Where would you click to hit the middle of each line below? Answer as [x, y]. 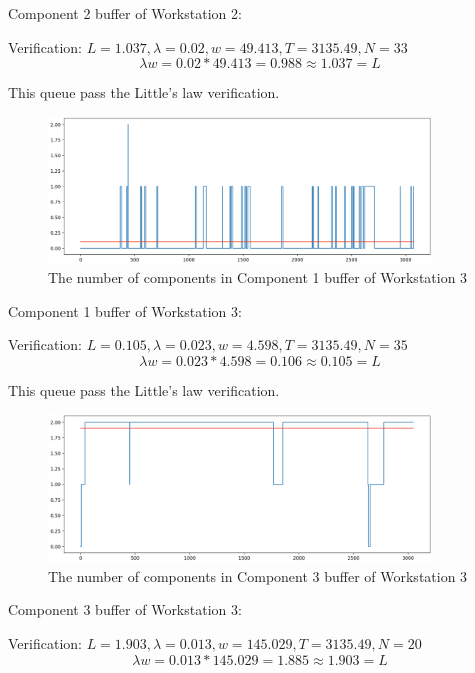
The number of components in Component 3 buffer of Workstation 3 [258, 575]
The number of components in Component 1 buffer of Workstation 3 [258, 277]
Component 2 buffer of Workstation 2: [125, 13]
